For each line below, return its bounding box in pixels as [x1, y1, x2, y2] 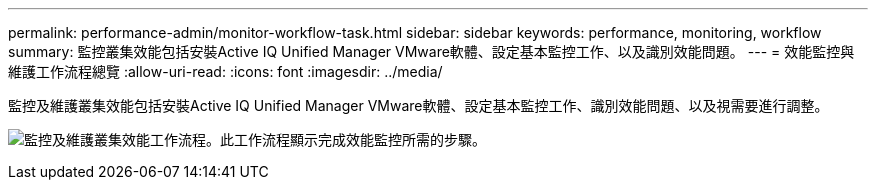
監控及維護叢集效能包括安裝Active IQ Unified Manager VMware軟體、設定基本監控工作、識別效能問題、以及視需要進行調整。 [8, 97, 829, 114]
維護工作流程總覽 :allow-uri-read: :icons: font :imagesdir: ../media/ [8, 63, 443, 80]
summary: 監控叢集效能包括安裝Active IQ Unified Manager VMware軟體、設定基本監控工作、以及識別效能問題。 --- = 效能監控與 [8, 43, 855, 60]
